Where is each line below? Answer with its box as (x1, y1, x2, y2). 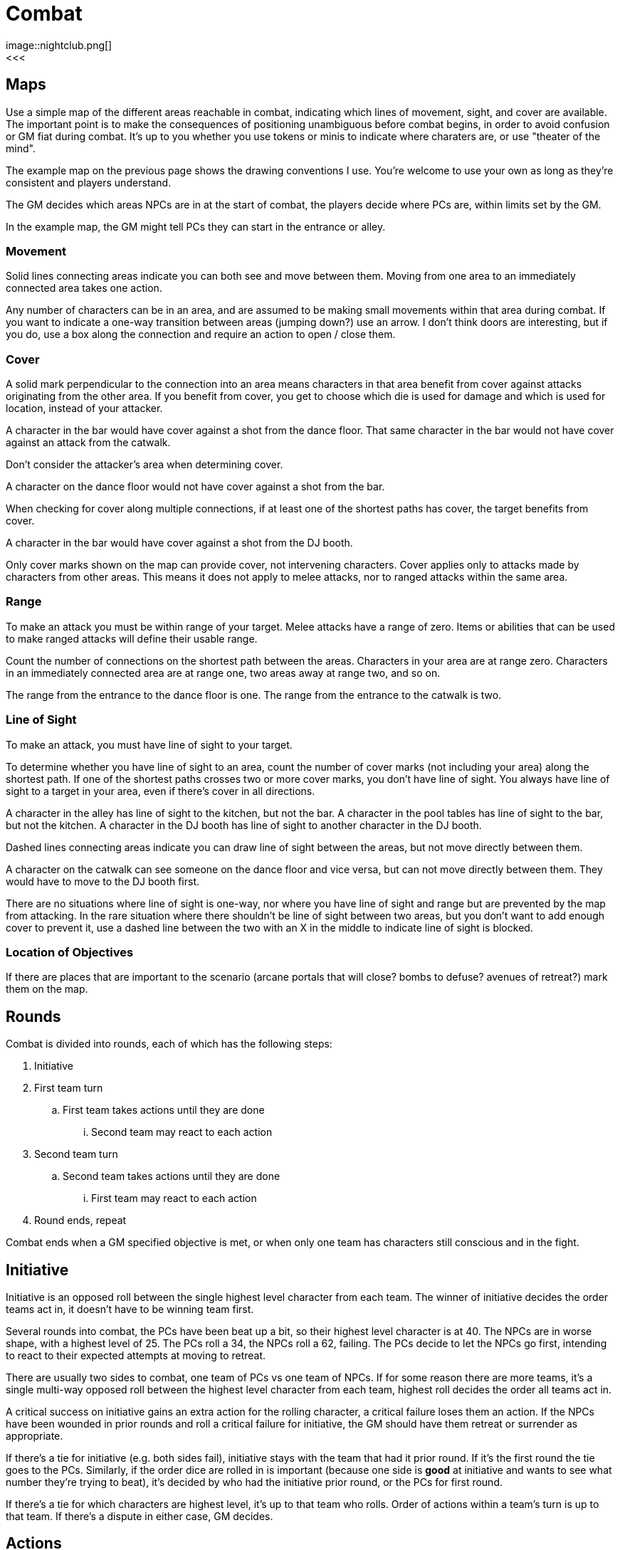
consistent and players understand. (6, 176, 172, 189)
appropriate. (6, 1430, 63, 1443)
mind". (6, 142, 36, 154)
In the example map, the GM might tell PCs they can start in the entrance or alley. (6, 220, 386, 233)
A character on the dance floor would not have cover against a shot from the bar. (6, 480, 385, 493)
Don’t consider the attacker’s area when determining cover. (6, 458, 283, 471)
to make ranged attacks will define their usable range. (6, 632, 258, 645)
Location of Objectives (6, 944, 134, 959)
